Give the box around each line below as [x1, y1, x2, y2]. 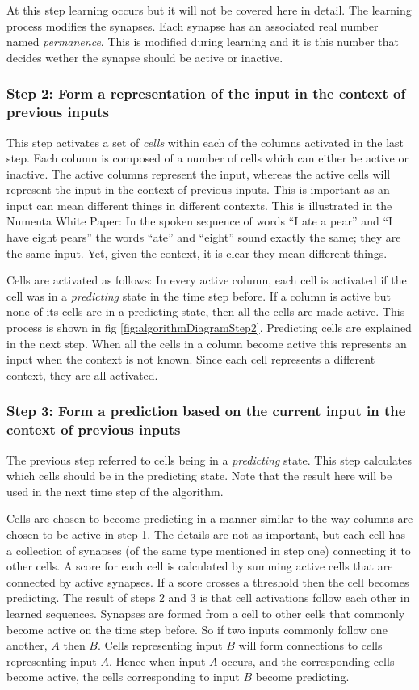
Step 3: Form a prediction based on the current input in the [6, 401, 406, 421]
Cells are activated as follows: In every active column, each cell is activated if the [6, 271, 407, 288]
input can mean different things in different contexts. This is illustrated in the [6, 196, 392, 213]
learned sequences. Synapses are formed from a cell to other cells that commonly [6, 604, 405, 621]
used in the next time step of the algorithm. [6, 482, 224, 499]
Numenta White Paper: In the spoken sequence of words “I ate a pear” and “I [6, 212, 393, 229]
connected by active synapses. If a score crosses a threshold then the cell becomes [6, 573, 409, 590]
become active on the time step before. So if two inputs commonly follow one [6, 621, 388, 637]
